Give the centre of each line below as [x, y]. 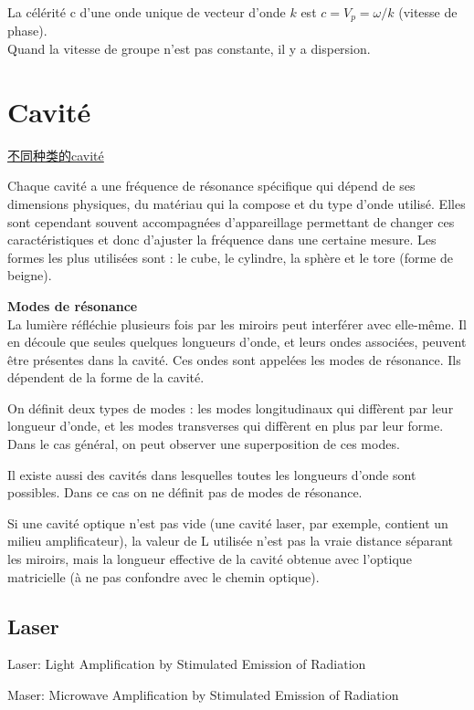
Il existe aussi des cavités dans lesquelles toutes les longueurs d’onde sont [212, 474]
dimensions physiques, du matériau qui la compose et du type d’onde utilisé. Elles [237, 203]
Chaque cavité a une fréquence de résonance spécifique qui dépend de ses [211, 186]
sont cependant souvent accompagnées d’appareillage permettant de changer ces [231, 221]
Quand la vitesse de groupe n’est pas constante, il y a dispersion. [189, 49]
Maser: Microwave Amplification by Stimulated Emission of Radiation [203, 695]
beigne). [30, 275]
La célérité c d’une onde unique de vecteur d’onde [147, 12]
